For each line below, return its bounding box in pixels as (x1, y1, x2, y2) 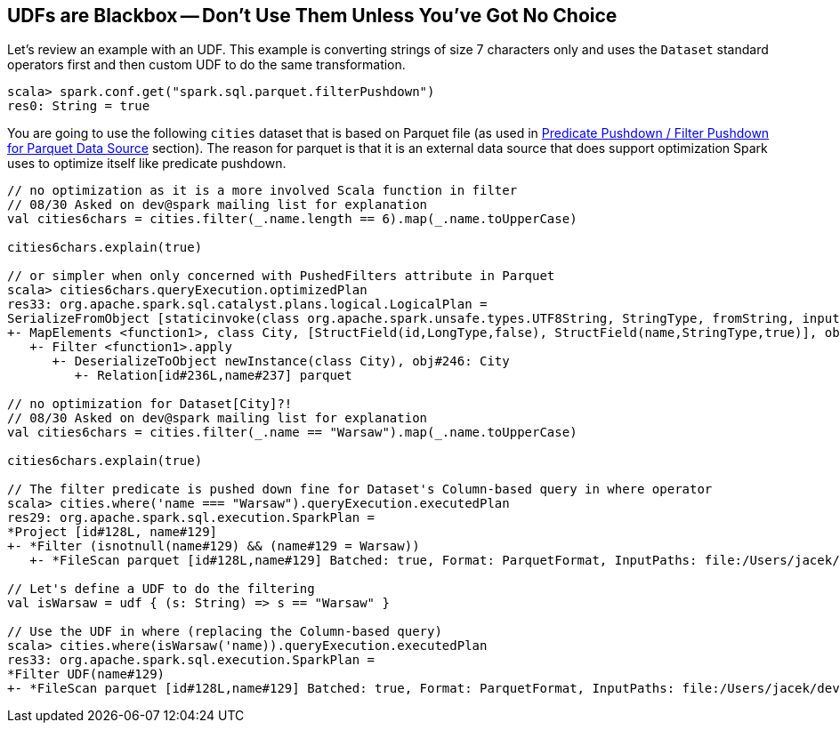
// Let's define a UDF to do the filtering (7, 582, 315, 597)
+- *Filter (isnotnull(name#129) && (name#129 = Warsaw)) (7, 539, 420, 554)
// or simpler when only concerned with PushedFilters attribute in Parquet (7, 269, 555, 284)
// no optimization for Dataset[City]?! (7, 397, 293, 412)
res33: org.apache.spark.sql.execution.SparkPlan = (7, 653, 376, 668)
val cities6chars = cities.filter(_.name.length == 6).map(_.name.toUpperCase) (7, 212, 577, 227)
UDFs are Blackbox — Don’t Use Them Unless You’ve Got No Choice (7, 4, 618, 27)
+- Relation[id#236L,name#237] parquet (74, 368, 352, 383)
